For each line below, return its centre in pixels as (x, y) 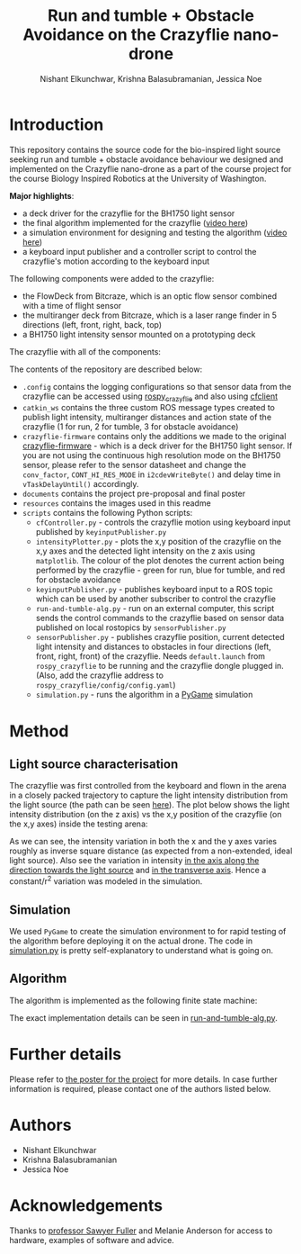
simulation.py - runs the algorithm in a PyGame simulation (144, 695)
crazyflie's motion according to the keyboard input (115, 261)
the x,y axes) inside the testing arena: (79, 824)
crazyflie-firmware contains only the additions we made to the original (154, 437)
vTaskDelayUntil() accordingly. (80, 484)
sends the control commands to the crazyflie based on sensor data (160, 618)
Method (39, 731)
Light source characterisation (94, 765)
